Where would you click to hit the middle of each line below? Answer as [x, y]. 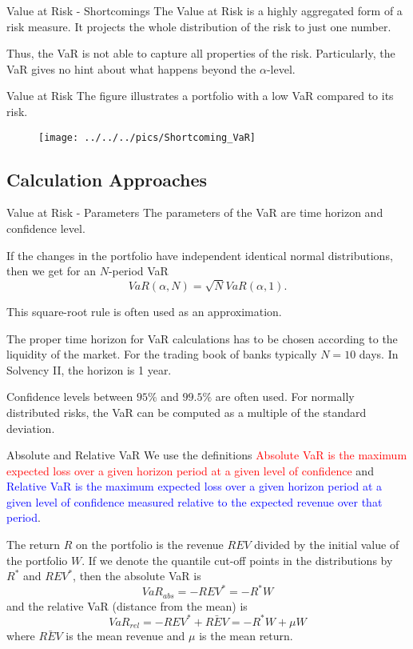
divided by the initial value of [327, 545]
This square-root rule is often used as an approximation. [144, 311]
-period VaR [138, 271]
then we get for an [52, 271]
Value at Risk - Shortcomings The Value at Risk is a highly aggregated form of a [205, 10]
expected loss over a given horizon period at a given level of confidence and [190, 470]
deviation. [31, 428]
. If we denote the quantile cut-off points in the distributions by [237, 560]
